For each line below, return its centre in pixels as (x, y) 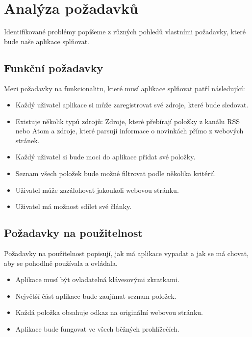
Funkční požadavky (54, 67)
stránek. (27, 140)
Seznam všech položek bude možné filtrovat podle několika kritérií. (116, 173)
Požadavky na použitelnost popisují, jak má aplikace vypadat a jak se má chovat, (126, 253)
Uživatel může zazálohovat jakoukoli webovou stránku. (97, 190)
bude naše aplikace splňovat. (47, 41)
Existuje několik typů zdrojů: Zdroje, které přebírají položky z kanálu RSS (128, 121)
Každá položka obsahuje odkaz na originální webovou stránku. (109, 312)
